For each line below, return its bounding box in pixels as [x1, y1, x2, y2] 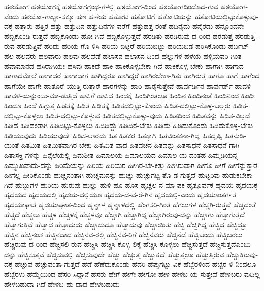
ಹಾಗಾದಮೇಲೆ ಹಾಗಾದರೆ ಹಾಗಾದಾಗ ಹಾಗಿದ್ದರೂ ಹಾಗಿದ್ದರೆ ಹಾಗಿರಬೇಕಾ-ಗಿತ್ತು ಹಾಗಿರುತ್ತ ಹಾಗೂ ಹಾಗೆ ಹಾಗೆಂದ [4, 70, 260, 81]
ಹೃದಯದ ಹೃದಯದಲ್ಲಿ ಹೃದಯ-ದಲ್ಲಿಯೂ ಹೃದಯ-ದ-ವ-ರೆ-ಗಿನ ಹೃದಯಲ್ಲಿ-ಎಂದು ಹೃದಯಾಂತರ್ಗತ [4, 189, 237, 200]
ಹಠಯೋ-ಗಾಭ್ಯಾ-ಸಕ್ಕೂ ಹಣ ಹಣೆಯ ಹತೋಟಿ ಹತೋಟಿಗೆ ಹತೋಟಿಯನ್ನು [21, 11, 193, 21]
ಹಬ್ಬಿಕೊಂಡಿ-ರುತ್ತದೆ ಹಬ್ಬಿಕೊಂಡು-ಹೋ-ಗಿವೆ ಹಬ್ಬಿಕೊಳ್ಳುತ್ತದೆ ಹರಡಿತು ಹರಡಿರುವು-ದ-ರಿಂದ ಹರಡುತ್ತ [4, 30, 233, 41]
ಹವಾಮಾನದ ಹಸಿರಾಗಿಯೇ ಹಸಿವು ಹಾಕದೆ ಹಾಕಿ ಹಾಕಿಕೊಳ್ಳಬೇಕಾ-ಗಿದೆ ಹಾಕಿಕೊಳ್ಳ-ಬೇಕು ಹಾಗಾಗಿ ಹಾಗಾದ [4, 60, 244, 71]
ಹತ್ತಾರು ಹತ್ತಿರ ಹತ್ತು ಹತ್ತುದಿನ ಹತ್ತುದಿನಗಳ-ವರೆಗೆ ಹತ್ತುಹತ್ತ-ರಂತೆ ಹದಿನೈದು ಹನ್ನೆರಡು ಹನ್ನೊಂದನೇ [15, 21, 244, 31]
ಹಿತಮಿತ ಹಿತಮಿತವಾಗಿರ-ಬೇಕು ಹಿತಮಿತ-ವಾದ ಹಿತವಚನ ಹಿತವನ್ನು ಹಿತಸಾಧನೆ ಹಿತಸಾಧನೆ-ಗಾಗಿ [21, 140, 240, 150]
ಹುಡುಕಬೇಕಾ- [222, 170, 255, 180]
